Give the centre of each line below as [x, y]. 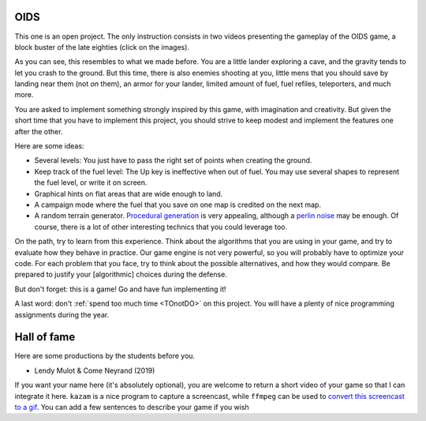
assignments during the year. [62, 314]
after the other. [39, 131]
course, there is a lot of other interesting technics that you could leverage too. [161, 227]
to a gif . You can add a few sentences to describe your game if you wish [132, 407]
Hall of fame [45, 337]
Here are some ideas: [49, 146]
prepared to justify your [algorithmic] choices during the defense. [121, 274]
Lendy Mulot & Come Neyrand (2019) [95, 370]
